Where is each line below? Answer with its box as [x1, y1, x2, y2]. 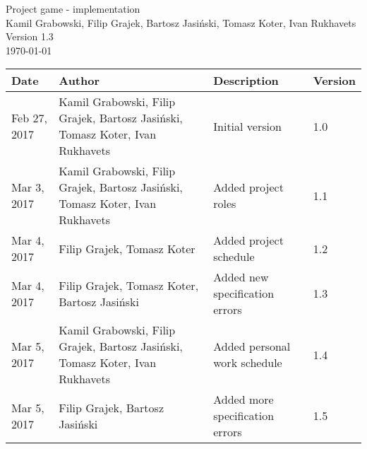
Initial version [213, 117, 282, 134]
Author [59, 72, 100, 89]
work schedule [213, 354, 282, 371]
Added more [213, 391, 274, 408]
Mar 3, [11, 179, 44, 196]
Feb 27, [11, 110, 47, 127]
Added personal [213, 338, 291, 355]
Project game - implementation [6, 1, 140, 16]
